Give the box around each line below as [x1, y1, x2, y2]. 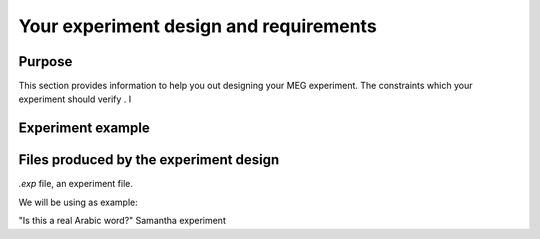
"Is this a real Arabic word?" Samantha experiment [18, 215, 227, 227]
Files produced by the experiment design [18, 151, 280, 169]
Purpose [18, 53, 73, 70]
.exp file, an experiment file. [18, 178, 134, 190]
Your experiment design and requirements [18, 15, 377, 37]
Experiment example [18, 120, 150, 137]
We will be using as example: [18, 196, 139, 208]
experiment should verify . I [18, 93, 132, 105]
